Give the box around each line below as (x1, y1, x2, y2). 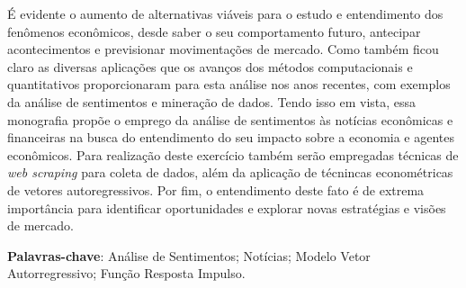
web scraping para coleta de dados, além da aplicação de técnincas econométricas (7, 163, 453, 182)
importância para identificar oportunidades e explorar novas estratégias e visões (7, 198, 446, 217)
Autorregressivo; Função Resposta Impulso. (7, 264, 246, 283)
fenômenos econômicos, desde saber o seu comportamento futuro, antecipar (7, 22, 421, 40)
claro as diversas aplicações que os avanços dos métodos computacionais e (7, 57, 413, 76)
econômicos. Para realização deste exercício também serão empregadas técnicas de (7, 145, 459, 164)
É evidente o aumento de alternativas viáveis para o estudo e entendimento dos (7, 4, 444, 22)
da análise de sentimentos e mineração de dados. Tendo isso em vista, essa (7, 92, 417, 111)
